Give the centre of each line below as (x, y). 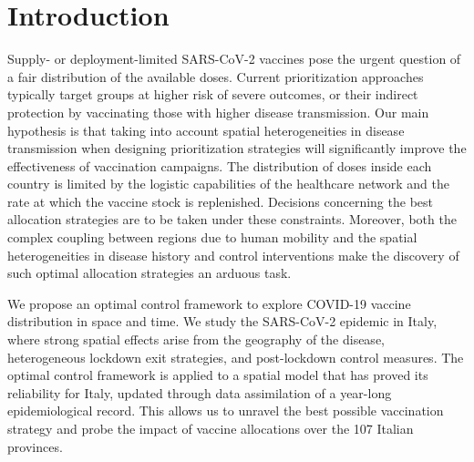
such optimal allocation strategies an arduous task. (149, 273)
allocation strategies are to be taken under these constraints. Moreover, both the (232, 219)
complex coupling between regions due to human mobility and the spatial (212, 237)
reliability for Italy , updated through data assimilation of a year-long (200, 392)
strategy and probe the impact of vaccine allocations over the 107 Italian (211, 428)
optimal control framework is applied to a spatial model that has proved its (218, 375)
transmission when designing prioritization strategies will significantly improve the (237, 148)
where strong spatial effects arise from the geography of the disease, (196, 339)
